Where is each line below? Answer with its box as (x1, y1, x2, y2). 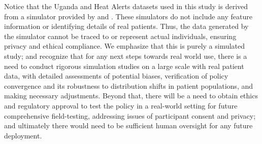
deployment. (4, 130, 42, 140)
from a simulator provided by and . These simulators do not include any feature (4, 11, 252, 21)
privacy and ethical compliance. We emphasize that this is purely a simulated (4, 41, 245, 51)
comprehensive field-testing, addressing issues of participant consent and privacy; (4, 110, 256, 121)
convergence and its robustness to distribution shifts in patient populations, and (4, 80, 253, 91)
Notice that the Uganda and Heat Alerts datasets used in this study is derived (4, 1, 248, 11)
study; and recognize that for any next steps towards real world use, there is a (4, 50, 247, 61)
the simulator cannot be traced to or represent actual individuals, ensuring (4, 30, 237, 41)
